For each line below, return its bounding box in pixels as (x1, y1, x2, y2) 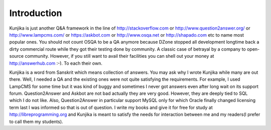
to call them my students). (9, 118, 63, 124)
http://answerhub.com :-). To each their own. (9, 60, 103, 66)
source (9, 53, 24, 59)
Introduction (9, 8, 62, 19)
